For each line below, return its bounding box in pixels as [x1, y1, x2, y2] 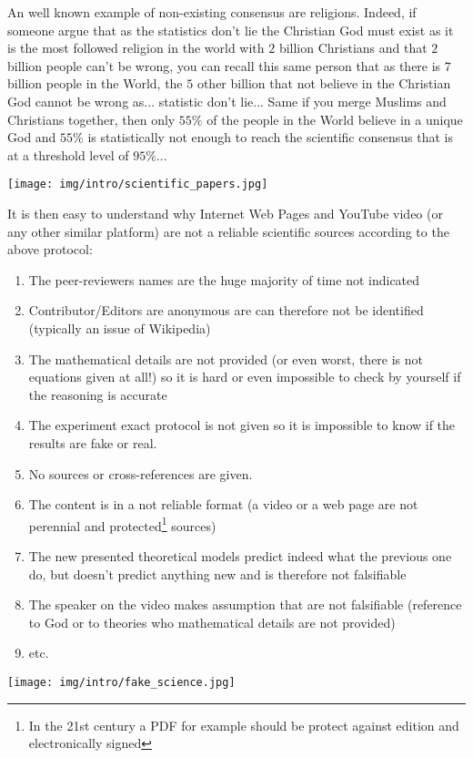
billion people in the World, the [7, 74, 183, 93]
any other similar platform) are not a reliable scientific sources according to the [7, 221, 449, 241]
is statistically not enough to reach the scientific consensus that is [87, 128, 453, 147]
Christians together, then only [7, 109, 176, 128]
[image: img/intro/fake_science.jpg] [7, 675, 236, 689]
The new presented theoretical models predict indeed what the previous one [28, 546, 452, 565]
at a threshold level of [7, 145, 129, 164]
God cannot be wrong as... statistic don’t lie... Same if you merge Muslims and [7, 91, 447, 110]
